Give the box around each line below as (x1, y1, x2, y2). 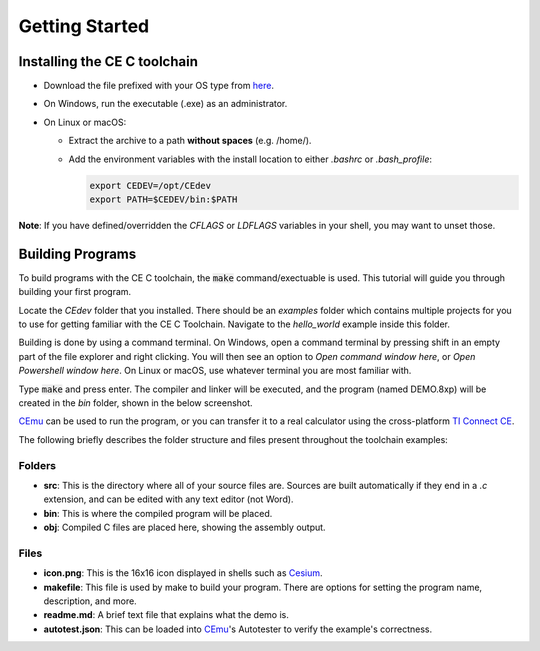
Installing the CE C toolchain (18, 53, 199, 70)
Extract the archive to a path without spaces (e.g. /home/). (68, 135, 312, 147)
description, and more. (43, 595, 137, 607)
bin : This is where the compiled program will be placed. (43, 507, 273, 519)
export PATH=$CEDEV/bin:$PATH (89, 194, 238, 205)
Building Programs (18, 245, 137, 262)
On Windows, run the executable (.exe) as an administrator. (43, 98, 288, 110)
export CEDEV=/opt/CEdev (89, 180, 212, 191)
